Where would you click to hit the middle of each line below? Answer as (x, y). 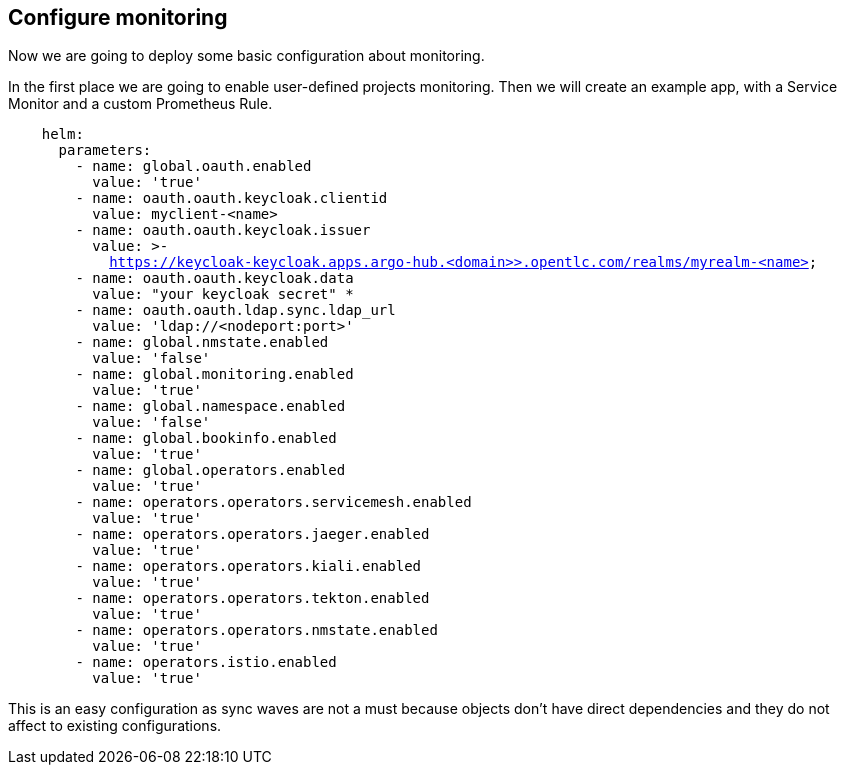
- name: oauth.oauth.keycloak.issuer (223, 230)
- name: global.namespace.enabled (210, 406)
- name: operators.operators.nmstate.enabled (256, 630)
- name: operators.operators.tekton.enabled (252, 598)
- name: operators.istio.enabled (206, 662)
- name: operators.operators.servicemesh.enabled (273, 502)
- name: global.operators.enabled (210, 470)
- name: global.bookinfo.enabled (206, 438)
